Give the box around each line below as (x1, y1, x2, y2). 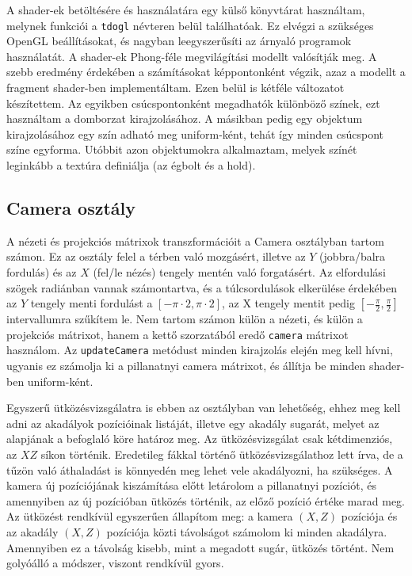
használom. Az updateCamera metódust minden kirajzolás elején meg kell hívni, (6, 341, 393, 358)
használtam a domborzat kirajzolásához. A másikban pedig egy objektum (6, 110, 363, 127)
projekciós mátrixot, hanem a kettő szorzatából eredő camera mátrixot (6, 326, 349, 342)
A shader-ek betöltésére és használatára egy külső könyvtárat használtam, (6, 2, 365, 17)
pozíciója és (341, 508, 398, 525)
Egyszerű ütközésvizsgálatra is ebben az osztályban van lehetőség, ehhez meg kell (6, 399, 401, 416)
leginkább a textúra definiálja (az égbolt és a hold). (6, 157, 256, 173)
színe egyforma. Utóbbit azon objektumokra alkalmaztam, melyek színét (6, 141, 357, 158)
